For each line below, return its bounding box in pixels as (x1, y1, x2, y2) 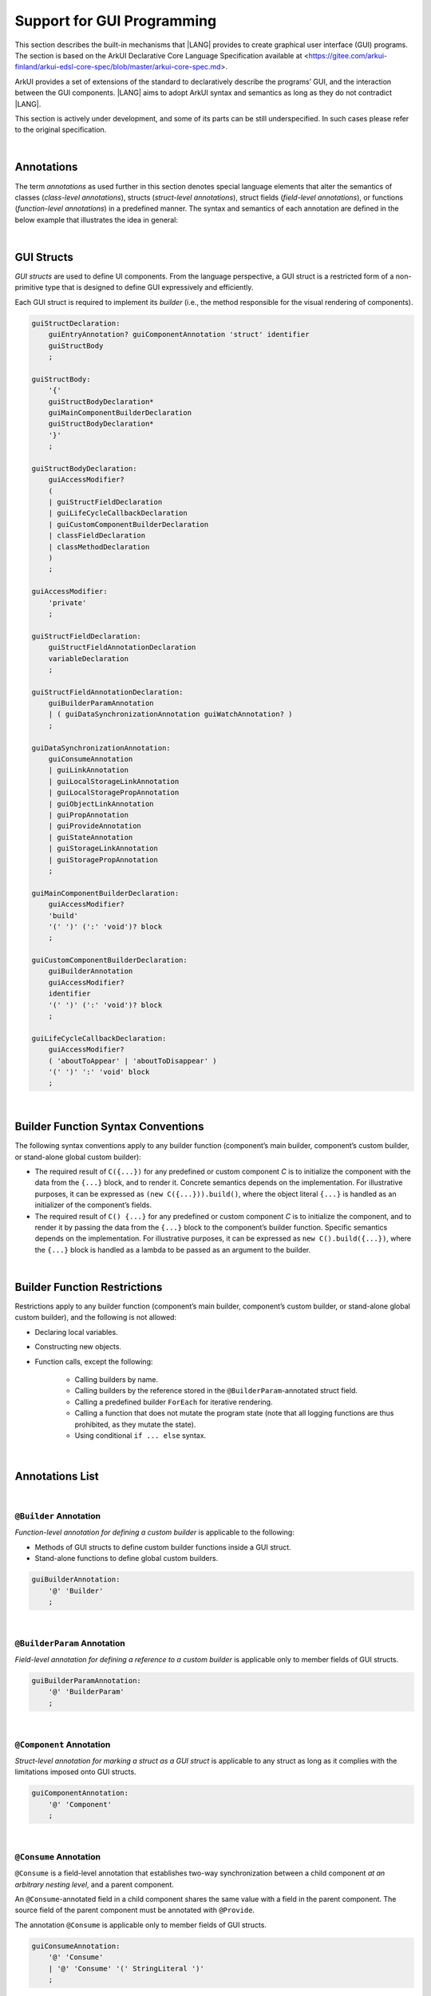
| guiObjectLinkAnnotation (48, 799, 155, 808)
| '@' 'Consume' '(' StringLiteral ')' (48, 1964, 205, 1973)
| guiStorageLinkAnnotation (48, 844, 159, 853)
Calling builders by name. (74, 1375, 159, 1384)
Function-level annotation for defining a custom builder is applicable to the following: (14, 1527, 295, 1537)
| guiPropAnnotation (48, 810, 129, 819)
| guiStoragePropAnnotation (48, 855, 159, 864)
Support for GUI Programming (14, 12, 217, 30)
